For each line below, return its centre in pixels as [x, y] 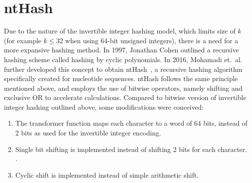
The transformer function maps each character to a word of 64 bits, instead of [131, 123]
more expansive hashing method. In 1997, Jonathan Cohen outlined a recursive [121, 50]
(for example [23, 40]
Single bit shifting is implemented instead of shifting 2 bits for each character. [131, 149]
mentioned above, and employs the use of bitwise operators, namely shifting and [123, 88]
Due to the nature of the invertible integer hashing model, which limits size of [120, 31]
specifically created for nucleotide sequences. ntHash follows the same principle [121, 78]
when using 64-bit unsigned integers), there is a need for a [152, 40]
